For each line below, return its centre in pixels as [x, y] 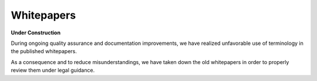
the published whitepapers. [44, 51]
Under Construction [36, 33]
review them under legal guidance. [53, 71]
